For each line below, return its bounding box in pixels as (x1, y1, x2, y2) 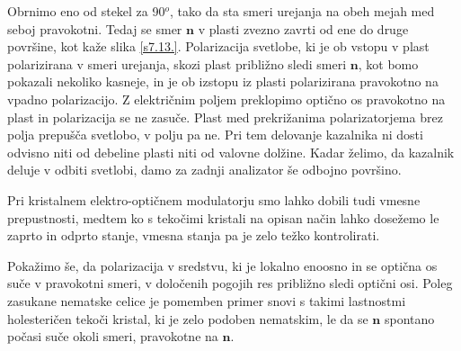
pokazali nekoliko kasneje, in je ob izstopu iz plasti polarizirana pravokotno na (7, 72, 439, 91)
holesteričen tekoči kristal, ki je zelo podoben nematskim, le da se (7, 309, 368, 328)
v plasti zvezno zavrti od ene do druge (198, 19, 409, 38)
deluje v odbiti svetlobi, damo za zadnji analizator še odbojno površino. (7, 160, 402, 179)
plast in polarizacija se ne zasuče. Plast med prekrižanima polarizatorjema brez (7, 107, 443, 126)
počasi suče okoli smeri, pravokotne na (7, 327, 218, 346)
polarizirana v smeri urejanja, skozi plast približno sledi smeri (7, 54, 347, 73)
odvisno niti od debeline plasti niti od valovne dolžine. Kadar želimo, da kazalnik (7, 142, 455, 161)
